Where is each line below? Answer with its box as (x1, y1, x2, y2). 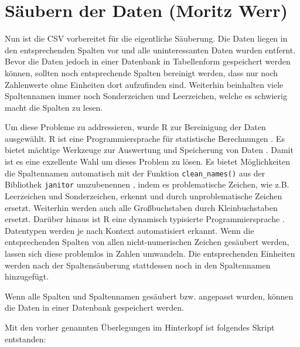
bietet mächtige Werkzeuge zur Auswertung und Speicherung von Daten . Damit (5, 144, 294, 156)
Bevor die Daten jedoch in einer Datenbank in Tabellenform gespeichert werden (5, 55, 291, 67)
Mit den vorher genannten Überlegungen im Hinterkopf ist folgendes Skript (5, 321, 275, 333)
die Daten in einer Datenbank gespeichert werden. (5, 301, 184, 314)
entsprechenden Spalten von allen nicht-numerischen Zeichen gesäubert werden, (5, 236, 289, 248)
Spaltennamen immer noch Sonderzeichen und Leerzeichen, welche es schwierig (5, 90, 287, 102)
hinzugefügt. (5, 270, 49, 283)
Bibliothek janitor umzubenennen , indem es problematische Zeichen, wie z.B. (5, 178, 289, 190)
